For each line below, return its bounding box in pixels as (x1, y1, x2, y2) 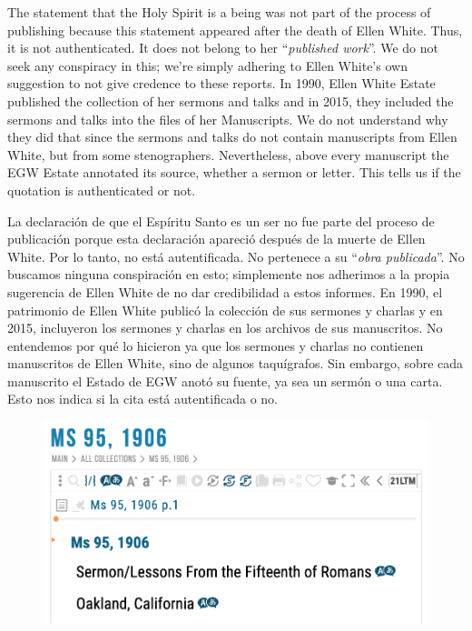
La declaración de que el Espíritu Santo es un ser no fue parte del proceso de (7, 211, 435, 230)
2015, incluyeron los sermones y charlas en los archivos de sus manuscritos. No (7, 318, 443, 337)
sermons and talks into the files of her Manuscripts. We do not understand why (7, 109, 448, 128)
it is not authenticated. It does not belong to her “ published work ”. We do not (7, 38, 438, 57)
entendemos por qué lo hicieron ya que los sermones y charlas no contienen (7, 336, 424, 355)
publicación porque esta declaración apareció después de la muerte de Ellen (7, 229, 426, 248)
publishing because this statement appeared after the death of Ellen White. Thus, (7, 20, 463, 39)
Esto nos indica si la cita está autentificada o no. (7, 389, 278, 408)
